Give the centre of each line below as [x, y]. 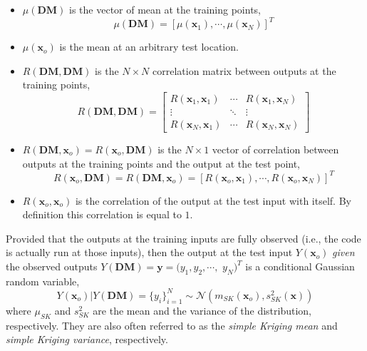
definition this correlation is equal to [102, 214]
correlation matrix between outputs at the [244, 70]
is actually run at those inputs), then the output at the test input [149, 252]
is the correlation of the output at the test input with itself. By [213, 200]
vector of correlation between [275, 149]
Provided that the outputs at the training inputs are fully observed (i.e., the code [183, 238]
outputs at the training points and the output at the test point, [161, 163]
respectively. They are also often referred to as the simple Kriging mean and [172, 325]
